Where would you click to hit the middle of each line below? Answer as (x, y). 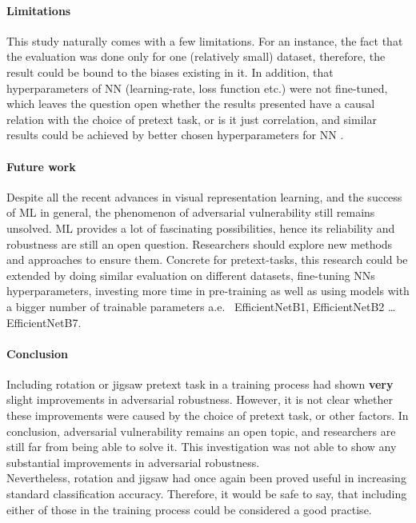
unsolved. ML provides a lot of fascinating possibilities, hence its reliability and (201, 228)
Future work (41, 166)
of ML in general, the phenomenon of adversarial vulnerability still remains (191, 212)
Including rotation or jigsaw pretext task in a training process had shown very (200, 383)
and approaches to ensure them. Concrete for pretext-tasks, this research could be (207, 260)
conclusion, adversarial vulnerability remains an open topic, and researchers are (201, 431)
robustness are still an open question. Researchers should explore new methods (200, 244)
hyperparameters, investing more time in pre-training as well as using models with (208, 291)
